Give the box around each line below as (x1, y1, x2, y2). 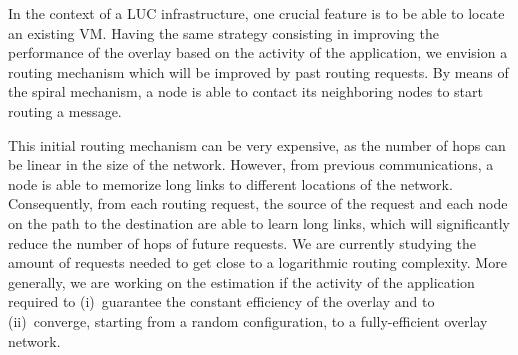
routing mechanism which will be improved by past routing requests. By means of (8, 61, 509, 82)
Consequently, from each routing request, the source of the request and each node (8, 193, 508, 214)
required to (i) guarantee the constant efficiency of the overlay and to (8, 291, 435, 312)
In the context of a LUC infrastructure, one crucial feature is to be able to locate (8, 3, 505, 23)
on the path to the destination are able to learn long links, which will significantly (8, 212, 511, 233)
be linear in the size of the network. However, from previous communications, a (8, 154, 494, 175)
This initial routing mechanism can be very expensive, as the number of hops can (8, 134, 506, 155)
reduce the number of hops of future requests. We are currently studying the (8, 232, 477, 253)
